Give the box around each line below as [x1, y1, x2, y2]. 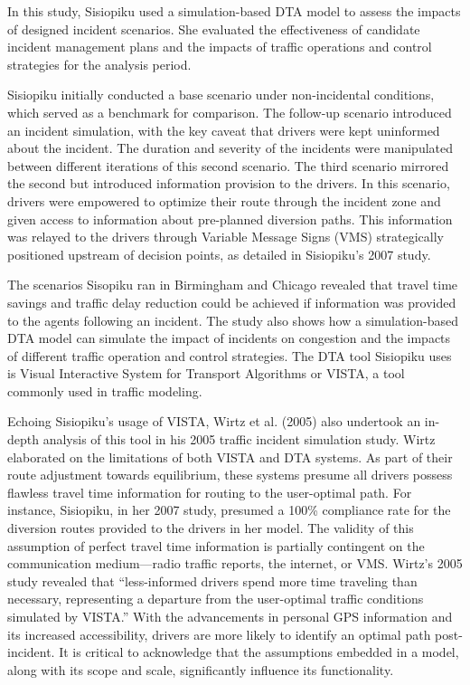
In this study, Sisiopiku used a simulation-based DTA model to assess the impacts [7, 2, 461, 20]
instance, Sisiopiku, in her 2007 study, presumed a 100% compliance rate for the [7, 500, 451, 519]
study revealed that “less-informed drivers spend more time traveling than [7, 571, 418, 590]
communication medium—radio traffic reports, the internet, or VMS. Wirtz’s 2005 [7, 554, 463, 573]
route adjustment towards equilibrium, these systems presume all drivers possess [7, 465, 453, 484]
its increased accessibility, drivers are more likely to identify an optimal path [7, 624, 431, 643]
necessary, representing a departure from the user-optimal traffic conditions [7, 589, 424, 608]
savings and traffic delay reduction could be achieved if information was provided [7, 292, 456, 311]
